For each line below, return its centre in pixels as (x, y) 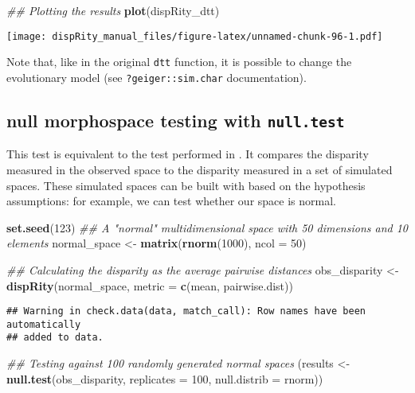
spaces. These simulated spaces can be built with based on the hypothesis (186, 185)
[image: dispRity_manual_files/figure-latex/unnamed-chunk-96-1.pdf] (195, 36)
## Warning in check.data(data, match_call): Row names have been (186, 311)
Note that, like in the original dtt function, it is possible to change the (179, 62)
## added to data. (55, 338)
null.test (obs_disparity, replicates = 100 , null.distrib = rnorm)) (165, 378)
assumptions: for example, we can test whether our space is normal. (171, 201)
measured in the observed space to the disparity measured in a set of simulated (200, 169)
